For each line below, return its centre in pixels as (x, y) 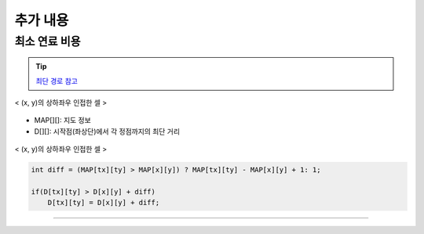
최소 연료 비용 (48, 41)
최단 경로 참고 (57, 81)
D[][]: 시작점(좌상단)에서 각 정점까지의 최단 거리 (107, 131)
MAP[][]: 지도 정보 (63, 121)
